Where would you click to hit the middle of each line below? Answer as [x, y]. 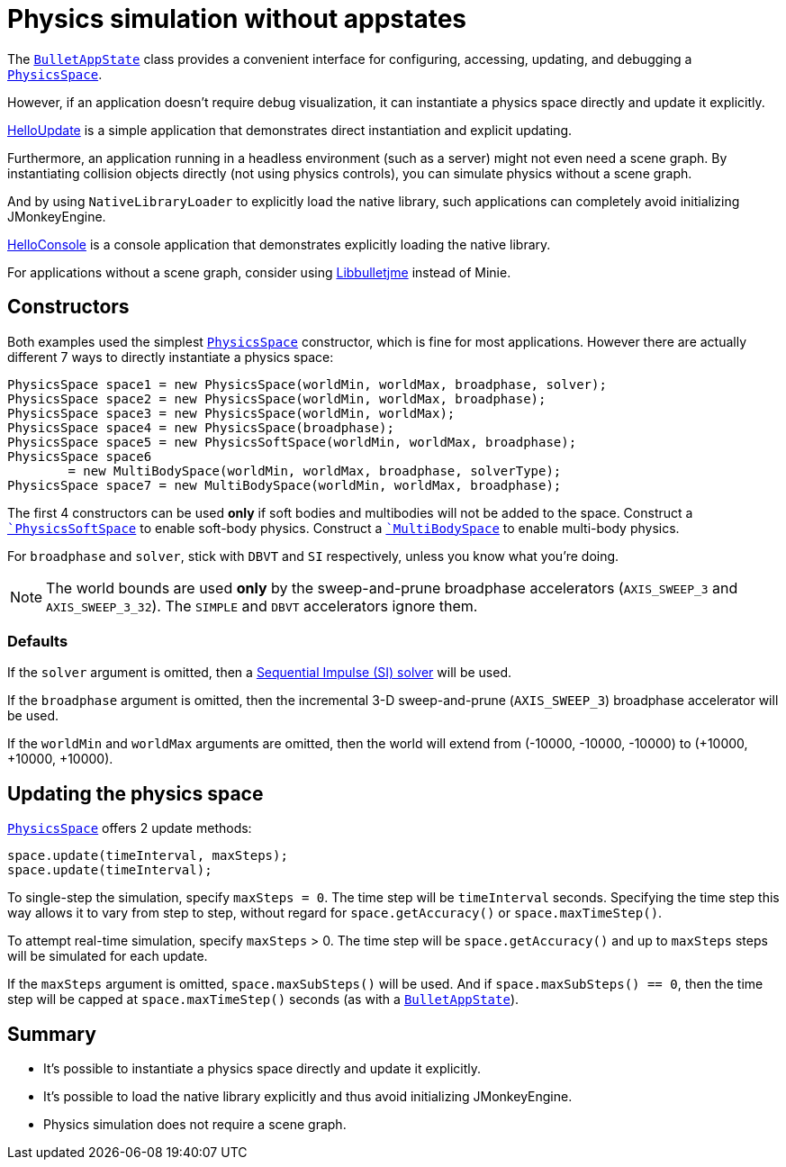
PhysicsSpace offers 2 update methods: [130, 828]
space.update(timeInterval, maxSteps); [148, 856]
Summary [52, 1034]
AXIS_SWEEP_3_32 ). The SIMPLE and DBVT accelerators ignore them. [262, 606]
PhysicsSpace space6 [80, 456]
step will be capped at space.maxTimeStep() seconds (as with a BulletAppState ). [263, 1000]
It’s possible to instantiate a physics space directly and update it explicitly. [262, 1069]
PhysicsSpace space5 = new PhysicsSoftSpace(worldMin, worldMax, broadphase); [292, 442]
